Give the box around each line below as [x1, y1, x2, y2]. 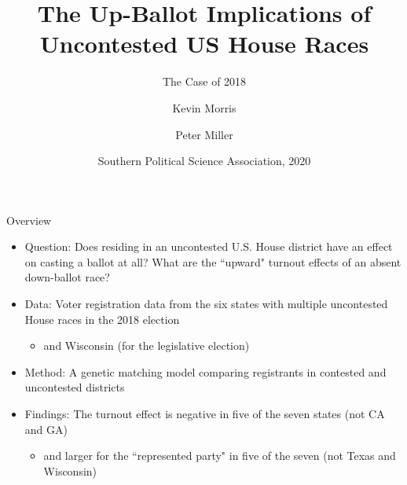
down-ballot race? [24, 269, 110, 285]
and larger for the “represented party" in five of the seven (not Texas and [43, 447, 396, 464]
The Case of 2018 [162, 73, 247, 90]
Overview [6, 211, 52, 228]
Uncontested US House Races [39, 28, 369, 60]
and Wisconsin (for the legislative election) [43, 337, 250, 354]
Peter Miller [175, 126, 233, 142]
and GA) [24, 421, 68, 437]
